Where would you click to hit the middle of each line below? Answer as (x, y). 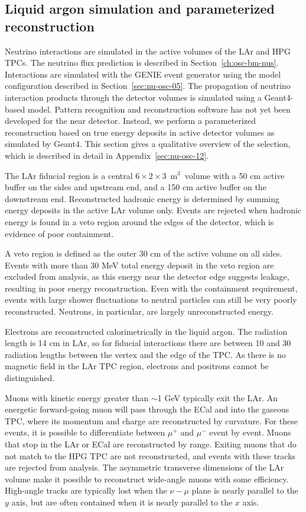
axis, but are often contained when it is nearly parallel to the (122, 502)
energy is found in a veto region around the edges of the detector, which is (139, 221)
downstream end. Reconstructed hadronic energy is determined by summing (142, 198)
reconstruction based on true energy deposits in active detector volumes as (140, 132)
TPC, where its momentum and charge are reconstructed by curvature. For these (151, 420)
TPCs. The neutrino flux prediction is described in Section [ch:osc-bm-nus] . (142, 63)
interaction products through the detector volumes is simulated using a (133, 97)
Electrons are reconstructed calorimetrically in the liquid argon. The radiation (146, 331)
